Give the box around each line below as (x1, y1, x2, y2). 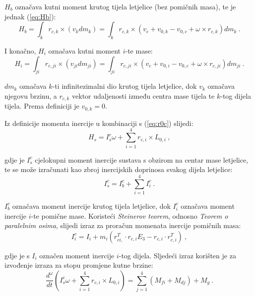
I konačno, (4, 45, 36, 56)
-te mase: (125, 45, 153, 56)
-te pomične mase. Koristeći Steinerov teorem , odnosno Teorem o (31, 210, 228, 221)
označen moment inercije (39, 250, 115, 260)
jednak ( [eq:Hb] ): (4, 11, 56, 21)
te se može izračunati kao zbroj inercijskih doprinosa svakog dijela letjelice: (4, 164, 233, 175)
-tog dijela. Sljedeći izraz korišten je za (119, 250, 236, 260)
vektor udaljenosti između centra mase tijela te (72, 90, 215, 101)
